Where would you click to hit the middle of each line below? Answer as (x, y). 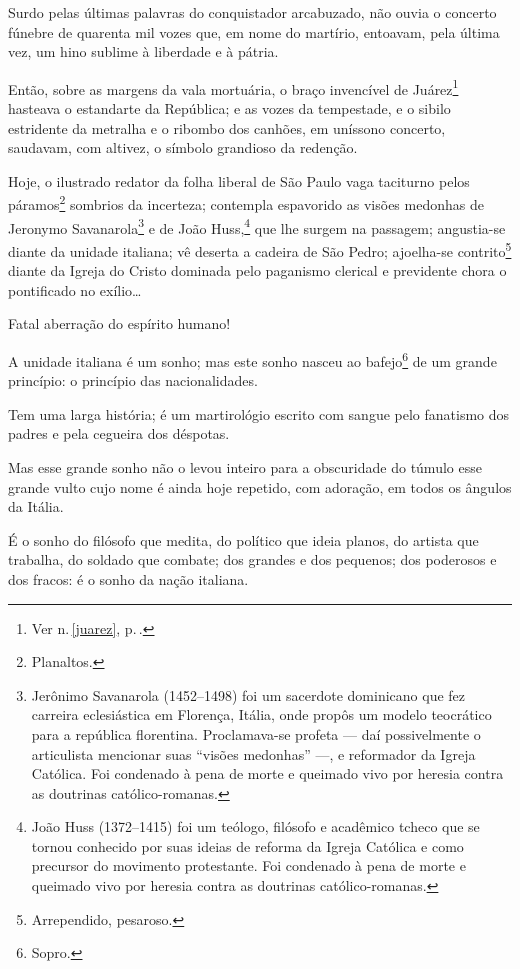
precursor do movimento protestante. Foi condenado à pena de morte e (248, 865)
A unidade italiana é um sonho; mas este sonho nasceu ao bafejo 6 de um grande (252, 359)
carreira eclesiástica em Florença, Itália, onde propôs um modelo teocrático (261, 714)
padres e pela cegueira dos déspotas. (119, 433)
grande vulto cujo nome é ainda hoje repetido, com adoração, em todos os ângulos (260, 486)
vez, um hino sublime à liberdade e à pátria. (143, 51)
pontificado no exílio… (75, 289)
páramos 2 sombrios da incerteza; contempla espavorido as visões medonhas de (246, 203)
